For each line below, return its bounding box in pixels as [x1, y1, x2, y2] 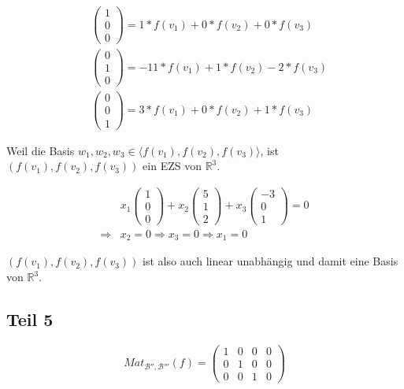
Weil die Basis [6, 142, 75, 158]
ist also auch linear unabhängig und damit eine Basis [143, 253, 398, 269]
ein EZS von [143, 157, 202, 174]
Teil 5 [6, 307, 54, 331]
